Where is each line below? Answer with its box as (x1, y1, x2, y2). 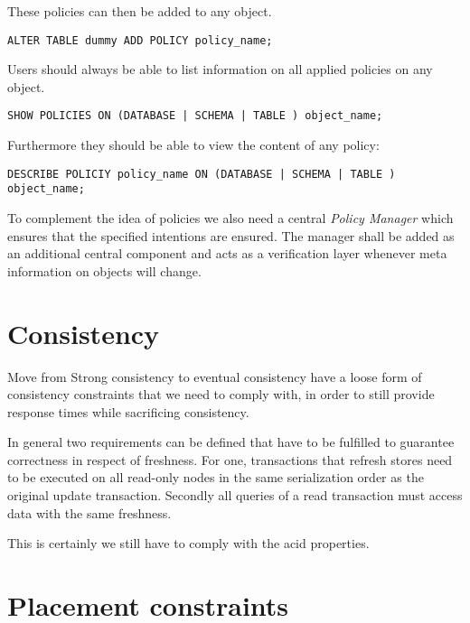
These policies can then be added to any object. (7, 2, 272, 20)
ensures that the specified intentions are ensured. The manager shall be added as (7, 226, 455, 245)
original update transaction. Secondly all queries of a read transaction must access (7, 486, 463, 505)
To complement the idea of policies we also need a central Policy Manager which (7, 209, 454, 227)
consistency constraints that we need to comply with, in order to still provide (7, 385, 435, 404)
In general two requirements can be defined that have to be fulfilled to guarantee (7, 432, 455, 451)
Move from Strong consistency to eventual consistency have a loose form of (7, 367, 422, 386)
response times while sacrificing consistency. (7, 402, 249, 421)
